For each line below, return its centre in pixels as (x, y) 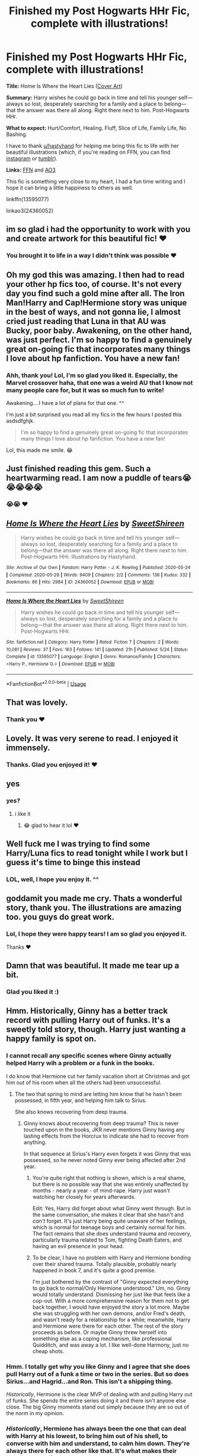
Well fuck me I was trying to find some (78, 844)
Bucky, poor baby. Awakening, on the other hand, (99, 330)
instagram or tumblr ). (32, 158)
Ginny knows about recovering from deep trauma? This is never (101, 1123)
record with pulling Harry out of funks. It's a (88, 1020)
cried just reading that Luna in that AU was (86, 321)
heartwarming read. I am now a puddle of (84, 478)
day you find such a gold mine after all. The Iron (95, 293)
